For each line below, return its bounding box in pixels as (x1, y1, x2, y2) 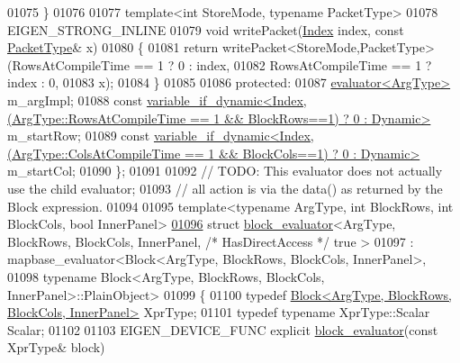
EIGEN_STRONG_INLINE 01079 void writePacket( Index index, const (7, 20, 404, 39)
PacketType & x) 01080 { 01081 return (7, 38, 219, 57)
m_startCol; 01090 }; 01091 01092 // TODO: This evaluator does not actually (7, 161, 443, 180)
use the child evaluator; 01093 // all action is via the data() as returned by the (7, 178, 443, 197)
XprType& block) (7, 338, 105, 357)
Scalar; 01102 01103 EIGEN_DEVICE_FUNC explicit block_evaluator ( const (7, 320, 438, 339)
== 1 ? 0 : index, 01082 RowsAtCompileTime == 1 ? (133, 55, 432, 74)
